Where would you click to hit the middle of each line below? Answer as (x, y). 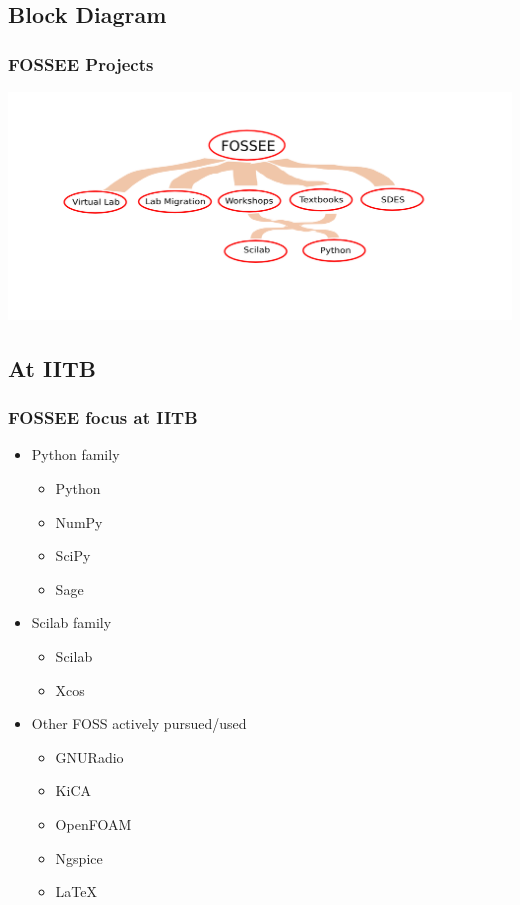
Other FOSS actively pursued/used (139, 723)
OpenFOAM (93, 824)
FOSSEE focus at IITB (103, 417)
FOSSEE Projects (81, 63)
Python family (75, 454)
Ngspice (79, 857)
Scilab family (71, 622)
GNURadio (89, 756)
